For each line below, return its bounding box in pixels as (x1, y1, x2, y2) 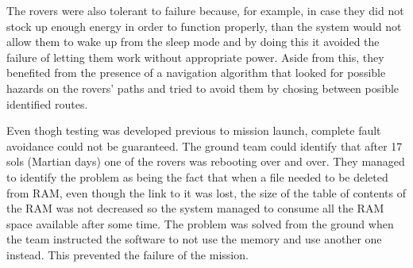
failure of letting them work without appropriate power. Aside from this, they (6, 48, 384, 65)
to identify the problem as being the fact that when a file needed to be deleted (6, 168, 388, 185)
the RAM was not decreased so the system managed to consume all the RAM (6, 200, 384, 216)
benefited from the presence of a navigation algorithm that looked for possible (6, 64, 386, 81)
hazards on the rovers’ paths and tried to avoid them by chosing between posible (6, 79, 399, 96)
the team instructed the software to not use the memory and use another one (6, 231, 382, 247)
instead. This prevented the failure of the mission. (6, 246, 249, 262)
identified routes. (6, 95, 88, 112)
